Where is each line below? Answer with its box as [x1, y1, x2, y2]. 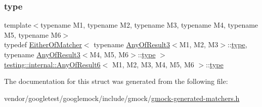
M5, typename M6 [4, 29, 61, 40]
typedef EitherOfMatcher [4, 39, 82, 50]
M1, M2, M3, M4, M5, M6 [112, 59, 194, 69]
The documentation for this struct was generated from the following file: [4, 76, 228, 86]
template [4, 20, 31, 30]
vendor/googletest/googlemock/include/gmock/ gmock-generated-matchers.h [4, 92, 240, 103]
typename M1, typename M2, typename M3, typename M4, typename [40, 20, 258, 30]
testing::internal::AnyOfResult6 [4, 59, 101, 69]
